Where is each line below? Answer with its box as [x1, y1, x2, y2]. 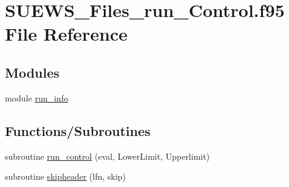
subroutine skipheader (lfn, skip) [5, 170, 126, 183]
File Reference [5, 21, 128, 46]
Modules [5, 63, 59, 81]
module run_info [5, 91, 68, 104]
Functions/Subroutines [5, 121, 151, 140]
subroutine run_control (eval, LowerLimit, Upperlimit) [5, 149, 210, 162]
